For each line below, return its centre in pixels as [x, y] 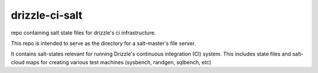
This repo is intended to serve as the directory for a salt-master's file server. [103, 43]
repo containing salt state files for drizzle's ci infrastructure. [83, 33]
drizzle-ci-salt [47, 15]
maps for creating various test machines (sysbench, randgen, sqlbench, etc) [118, 62]
